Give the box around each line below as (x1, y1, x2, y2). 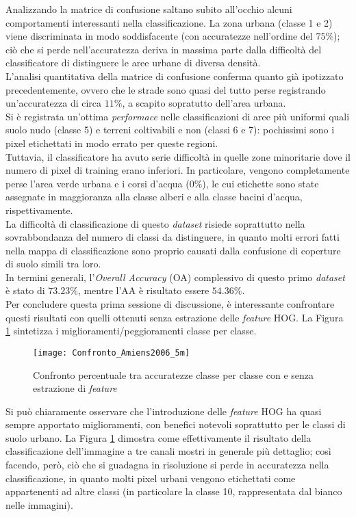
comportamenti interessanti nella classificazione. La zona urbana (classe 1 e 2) (5, 15, 333, 29)
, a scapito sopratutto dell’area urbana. (122, 96, 286, 110)
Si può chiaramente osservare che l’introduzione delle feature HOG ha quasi (5, 403, 322, 418)
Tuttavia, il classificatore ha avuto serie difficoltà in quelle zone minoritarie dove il (5, 149, 351, 163)
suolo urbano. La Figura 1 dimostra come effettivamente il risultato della (5, 430, 311, 445)
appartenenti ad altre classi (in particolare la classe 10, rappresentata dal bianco (5, 484, 342, 499)
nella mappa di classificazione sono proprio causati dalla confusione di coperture (5, 243, 341, 257)
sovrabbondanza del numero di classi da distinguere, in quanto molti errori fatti (5, 230, 340, 244)
